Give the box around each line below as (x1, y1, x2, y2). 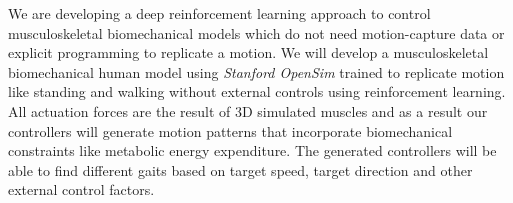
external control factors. (8, 179, 155, 200)
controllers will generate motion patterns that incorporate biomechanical (8, 120, 453, 141)
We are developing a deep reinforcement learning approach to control (8, 3, 431, 23)
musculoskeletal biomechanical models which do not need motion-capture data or (8, 22, 505, 43)
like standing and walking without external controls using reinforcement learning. (8, 81, 506, 102)
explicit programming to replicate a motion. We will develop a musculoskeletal (8, 42, 489, 63)
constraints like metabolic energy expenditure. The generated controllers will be (8, 140, 497, 161)
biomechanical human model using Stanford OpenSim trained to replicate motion (8, 61, 505, 82)
